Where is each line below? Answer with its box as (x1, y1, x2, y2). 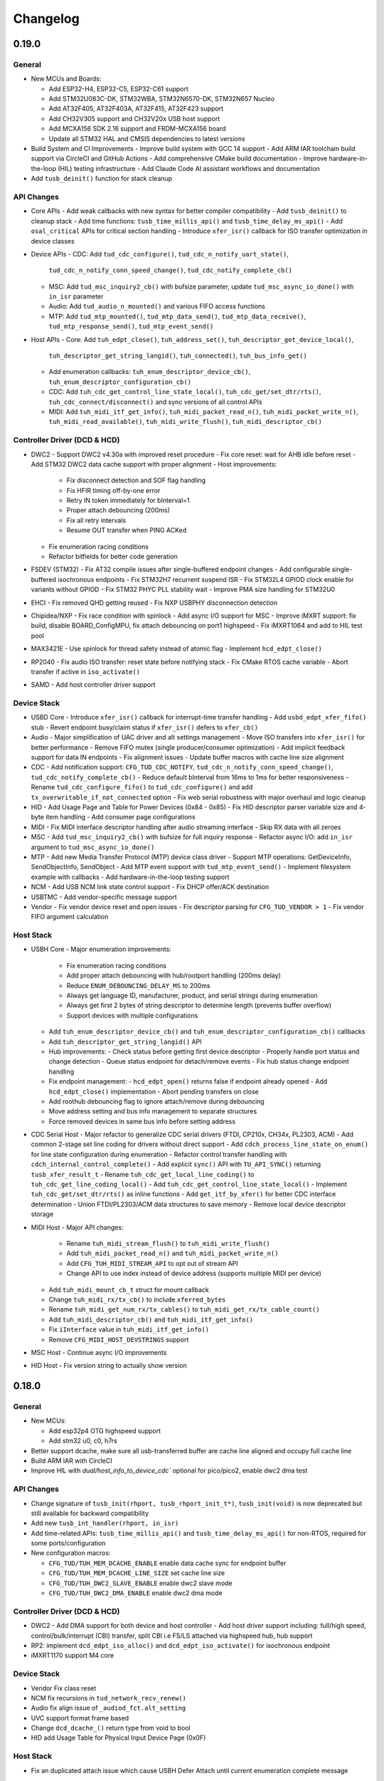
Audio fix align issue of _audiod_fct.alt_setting (31, 1703, 186, 1713)
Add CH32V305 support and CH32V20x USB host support (48, 114, 220, 123)
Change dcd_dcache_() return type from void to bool (31, 1724, 191, 1733)
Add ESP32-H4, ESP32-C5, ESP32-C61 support (48, 84, 188, 93)
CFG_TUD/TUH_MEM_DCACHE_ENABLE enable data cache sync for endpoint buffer (48, 1559, 287, 1567)
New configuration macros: (31, 1549, 111, 1557)
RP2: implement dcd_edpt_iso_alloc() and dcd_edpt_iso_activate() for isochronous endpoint (31, 1641, 331, 1649)
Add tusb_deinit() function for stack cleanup (31, 175, 173, 183)
